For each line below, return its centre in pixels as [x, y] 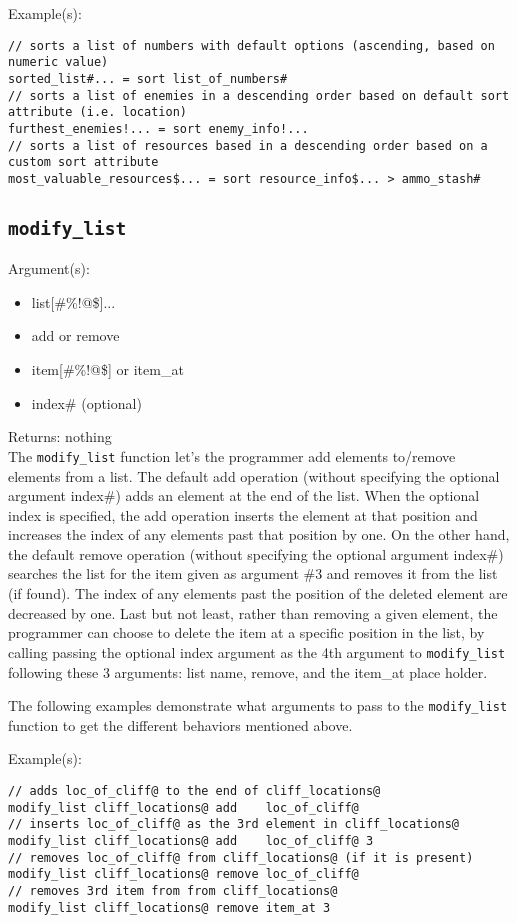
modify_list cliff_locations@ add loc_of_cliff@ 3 [191, 840]
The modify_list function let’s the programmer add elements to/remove [232, 455]
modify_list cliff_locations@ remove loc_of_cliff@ [183, 874]
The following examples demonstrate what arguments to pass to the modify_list [258, 705]
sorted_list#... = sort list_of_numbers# [148, 78]
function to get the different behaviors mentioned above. [180, 724]
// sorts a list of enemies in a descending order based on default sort [259, 95]
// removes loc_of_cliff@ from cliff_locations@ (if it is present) [241, 857]
